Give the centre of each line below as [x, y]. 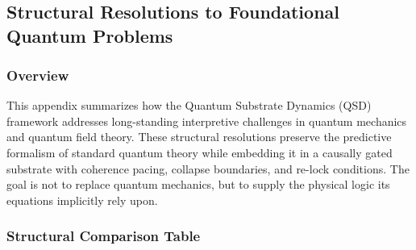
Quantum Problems [90, 35]
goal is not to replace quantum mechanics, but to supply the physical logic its [198, 184]
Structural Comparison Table [104, 236]
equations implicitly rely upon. [82, 200]
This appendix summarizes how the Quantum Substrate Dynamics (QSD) [189, 105]
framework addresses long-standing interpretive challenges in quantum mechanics [207, 121]
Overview [38, 75]
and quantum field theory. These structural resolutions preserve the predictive [199, 137]
